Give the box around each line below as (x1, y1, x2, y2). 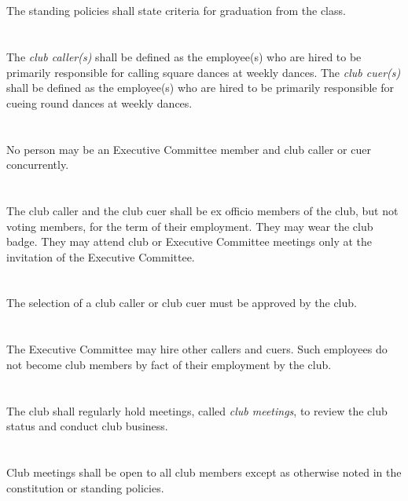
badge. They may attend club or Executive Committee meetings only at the (6, 233, 372, 250)
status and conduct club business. (6, 418, 168, 434)
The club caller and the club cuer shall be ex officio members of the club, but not (6, 202, 399, 218)
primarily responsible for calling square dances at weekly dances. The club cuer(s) (6, 64, 401, 80)
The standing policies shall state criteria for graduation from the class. (6, 2, 346, 19)
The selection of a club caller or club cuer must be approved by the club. (6, 294, 357, 311)
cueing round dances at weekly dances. (6, 94, 193, 111)
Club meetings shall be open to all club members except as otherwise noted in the (6, 464, 402, 480)
